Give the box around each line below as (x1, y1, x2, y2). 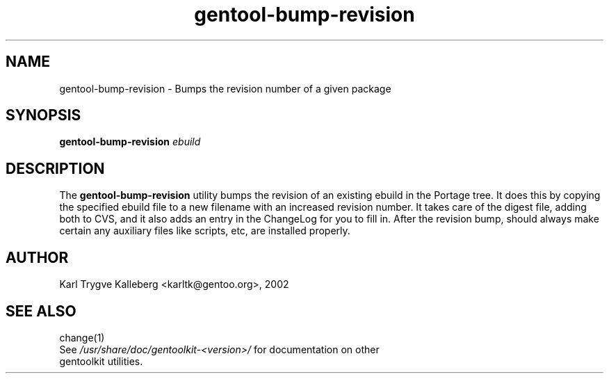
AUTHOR (6, 248, 69, 266)
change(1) (59, 331, 105, 344)
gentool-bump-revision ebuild (59, 136, 201, 148)
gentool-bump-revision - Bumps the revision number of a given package (59, 82, 391, 95)
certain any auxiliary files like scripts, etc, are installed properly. (59, 225, 350, 237)
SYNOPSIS (6, 106, 81, 124)
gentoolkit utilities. (59, 355, 143, 367)
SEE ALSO (6, 302, 76, 320)
